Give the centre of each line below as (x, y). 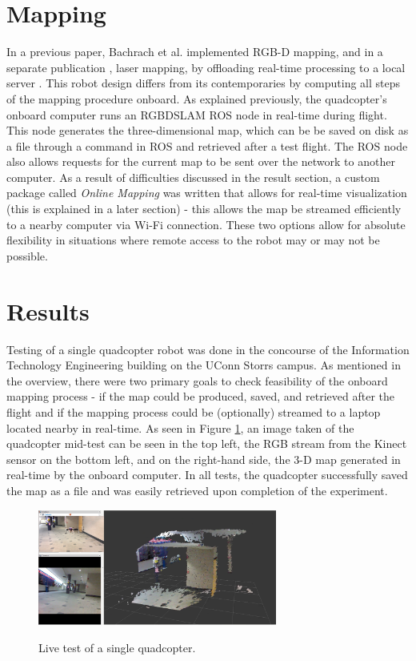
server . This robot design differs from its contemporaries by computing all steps (204, 83)
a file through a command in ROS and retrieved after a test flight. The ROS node (207, 145)
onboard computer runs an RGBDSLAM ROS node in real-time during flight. (197, 114)
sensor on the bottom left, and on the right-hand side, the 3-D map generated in (204, 459)
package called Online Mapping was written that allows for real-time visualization (207, 193)
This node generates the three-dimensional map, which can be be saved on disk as (208, 130)
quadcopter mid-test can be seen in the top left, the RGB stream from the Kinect (207, 443)
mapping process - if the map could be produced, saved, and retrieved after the (200, 396)
